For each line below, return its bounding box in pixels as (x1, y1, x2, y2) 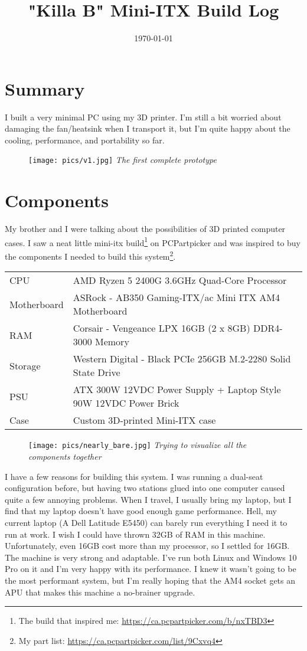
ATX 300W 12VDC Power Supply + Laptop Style (73, 382, 281, 397)
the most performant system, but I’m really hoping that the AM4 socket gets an (5, 574, 296, 586)
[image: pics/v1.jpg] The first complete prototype (28, 153, 217, 166)
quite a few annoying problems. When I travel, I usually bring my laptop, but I (5, 493, 292, 505)
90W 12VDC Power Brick (73, 396, 179, 410)
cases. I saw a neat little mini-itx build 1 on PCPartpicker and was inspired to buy (5, 234, 301, 248)
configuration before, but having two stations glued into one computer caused (5, 482, 285, 494)
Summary (5, 76, 85, 100)
